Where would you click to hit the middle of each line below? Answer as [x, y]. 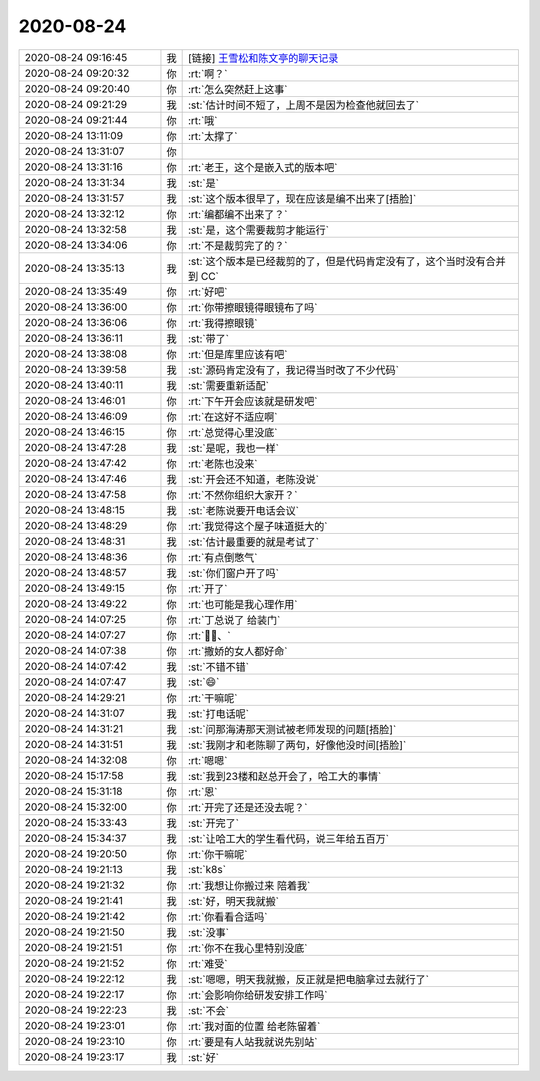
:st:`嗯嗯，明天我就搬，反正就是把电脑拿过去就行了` [308, 979]
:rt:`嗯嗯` [207, 760]
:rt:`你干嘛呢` [217, 854]
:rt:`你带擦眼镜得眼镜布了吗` [252, 307]
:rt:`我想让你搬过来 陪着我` [249, 885]
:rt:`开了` [207, 588]
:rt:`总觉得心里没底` [232, 432]
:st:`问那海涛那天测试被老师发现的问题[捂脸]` [292, 729]
